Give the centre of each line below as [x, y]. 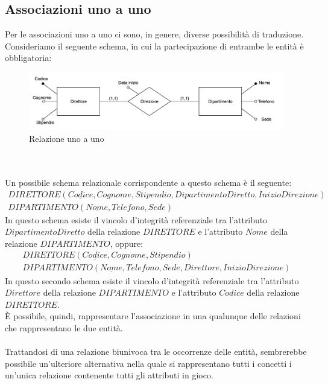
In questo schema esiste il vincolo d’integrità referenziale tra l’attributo [136, 219]
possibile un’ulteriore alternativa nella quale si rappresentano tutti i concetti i [148, 363]
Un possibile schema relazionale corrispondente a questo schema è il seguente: [148, 182]
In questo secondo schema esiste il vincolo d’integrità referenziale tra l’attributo [152, 280]
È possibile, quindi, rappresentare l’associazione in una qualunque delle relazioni [153, 316]
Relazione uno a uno [67, 138]
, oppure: [127, 243]
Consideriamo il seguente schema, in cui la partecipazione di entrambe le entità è [154, 46]
